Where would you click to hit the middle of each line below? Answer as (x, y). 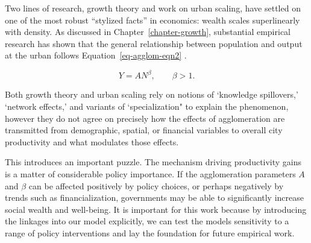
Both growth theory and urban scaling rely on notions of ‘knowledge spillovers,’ (152, 94)
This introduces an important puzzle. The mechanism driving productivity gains (153, 162)
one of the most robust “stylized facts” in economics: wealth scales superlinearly (152, 20)
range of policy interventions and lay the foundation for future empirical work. (150, 233)
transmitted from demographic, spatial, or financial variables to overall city (144, 130)
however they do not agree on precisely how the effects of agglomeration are (145, 118)
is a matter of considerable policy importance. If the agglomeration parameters (150, 174)
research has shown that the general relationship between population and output (154, 43)
